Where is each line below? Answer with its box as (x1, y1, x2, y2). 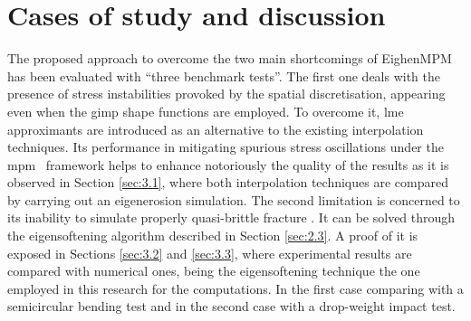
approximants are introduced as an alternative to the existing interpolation (7, 119, 424, 138)
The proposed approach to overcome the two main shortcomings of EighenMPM (7, 49, 452, 68)
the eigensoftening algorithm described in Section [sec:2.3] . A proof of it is (7, 226, 418, 245)
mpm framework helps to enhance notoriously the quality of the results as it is (7, 155, 449, 174)
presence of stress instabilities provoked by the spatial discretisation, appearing (7, 84, 446, 103)
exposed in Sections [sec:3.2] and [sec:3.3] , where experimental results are (7, 243, 412, 262)
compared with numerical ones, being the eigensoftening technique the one (7, 261, 420, 280)
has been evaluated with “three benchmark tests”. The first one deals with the (7, 66, 441, 85)
